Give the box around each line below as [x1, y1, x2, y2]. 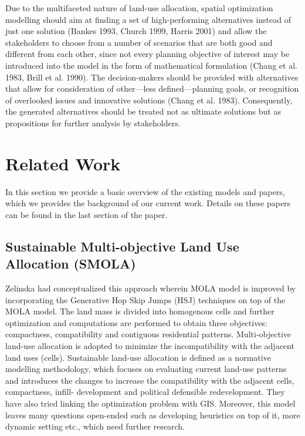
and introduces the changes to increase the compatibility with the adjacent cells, [5, 374, 294, 386]
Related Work [5, 151, 121, 175]
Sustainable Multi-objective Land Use [5, 237, 239, 255]
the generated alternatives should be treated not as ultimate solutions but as [5, 105, 281, 118]
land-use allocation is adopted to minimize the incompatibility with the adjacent [5, 340, 294, 351]
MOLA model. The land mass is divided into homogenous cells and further [5, 305, 274, 317]
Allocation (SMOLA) [5, 254, 136, 273]
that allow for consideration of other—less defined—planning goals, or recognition [5, 82, 299, 95]
